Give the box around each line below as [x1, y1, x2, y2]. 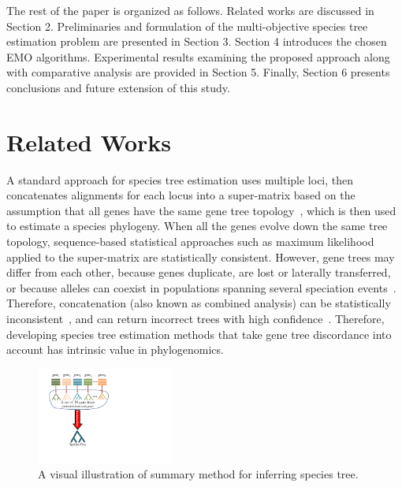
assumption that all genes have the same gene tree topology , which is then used [6, 202, 396, 218]
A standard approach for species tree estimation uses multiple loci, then [6, 171, 354, 188]
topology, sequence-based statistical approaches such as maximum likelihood [6, 233, 374, 250]
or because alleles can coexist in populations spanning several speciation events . [6, 279, 396, 296]
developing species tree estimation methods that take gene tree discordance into [6, 325, 392, 342]
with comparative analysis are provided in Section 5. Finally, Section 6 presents [6, 64, 390, 80]
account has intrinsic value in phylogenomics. [6, 341, 224, 358]
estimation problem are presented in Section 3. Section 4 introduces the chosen [6, 33, 387, 50]
